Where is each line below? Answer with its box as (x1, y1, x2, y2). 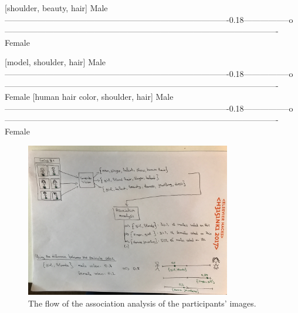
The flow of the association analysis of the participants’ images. (28, 297, 256, 309)
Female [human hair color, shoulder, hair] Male (5, 90, 174, 103)
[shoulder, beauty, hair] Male (5, 2, 108, 14)
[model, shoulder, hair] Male (5, 56, 106, 68)
